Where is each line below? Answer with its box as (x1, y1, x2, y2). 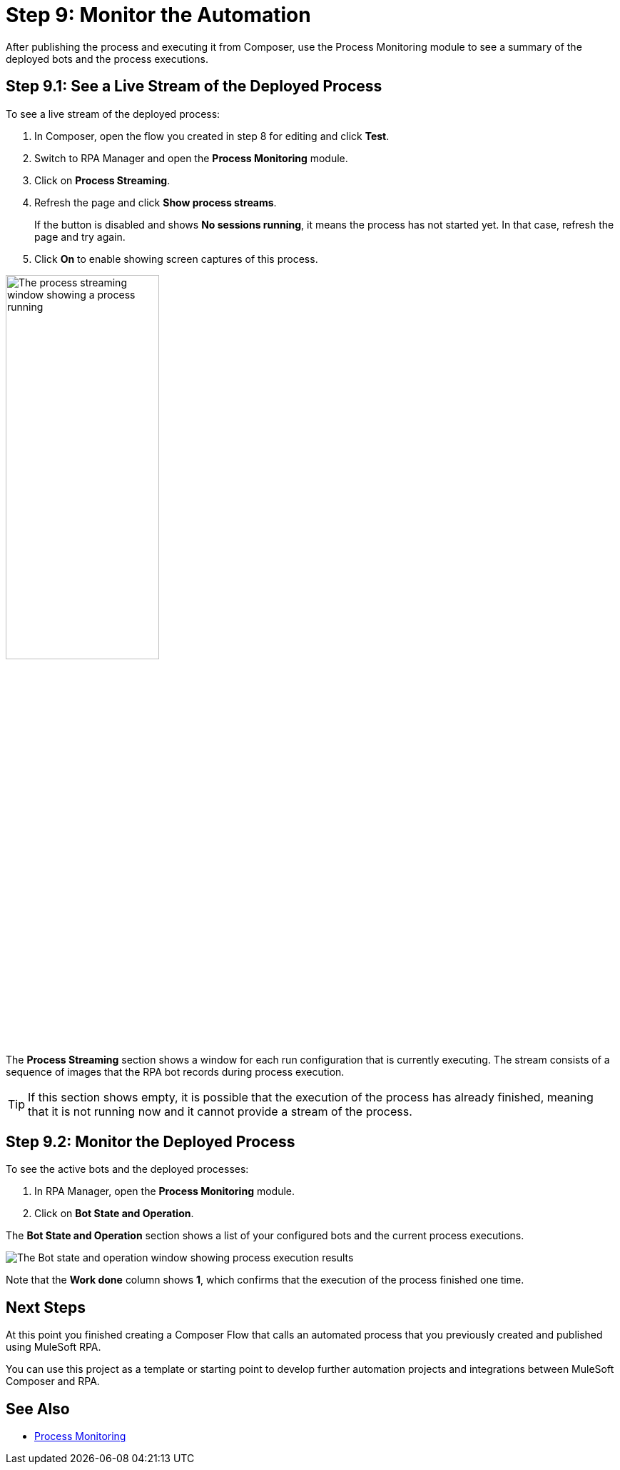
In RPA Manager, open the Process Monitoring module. (34, 1185, 295, 1198)
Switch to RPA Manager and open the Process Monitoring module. (34, 151, 348, 164)
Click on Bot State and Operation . (34, 1207, 194, 1220)
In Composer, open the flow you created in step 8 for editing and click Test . (34, 129, 390, 142)
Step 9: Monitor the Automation (6, 3, 311, 27)
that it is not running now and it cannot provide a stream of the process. (28, 1104, 412, 1119)
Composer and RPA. (6, 1375, 100, 1388)
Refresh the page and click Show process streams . (34, 196, 277, 209)
